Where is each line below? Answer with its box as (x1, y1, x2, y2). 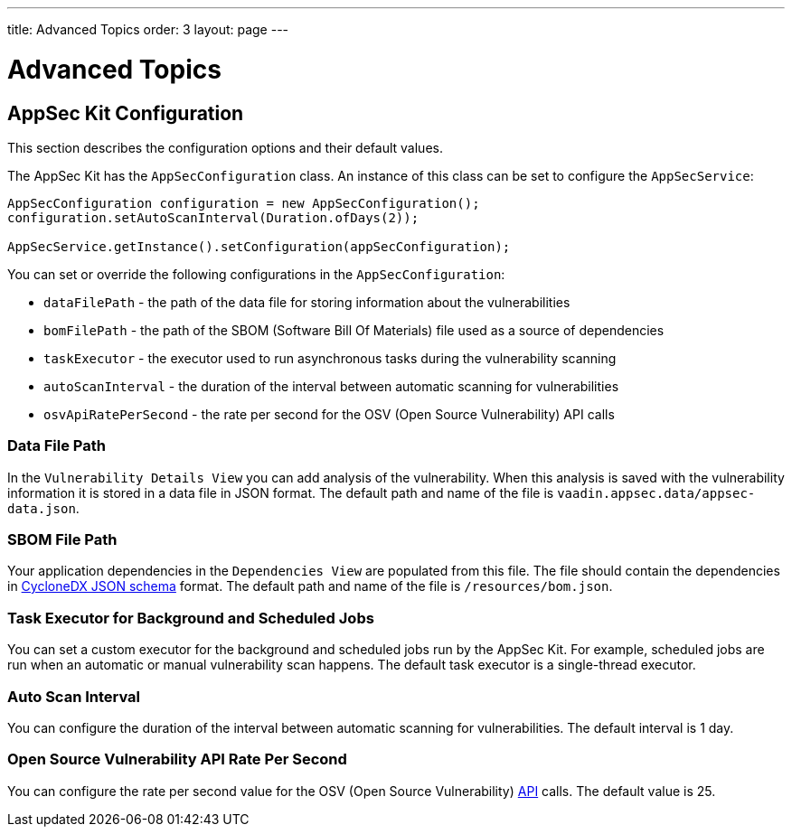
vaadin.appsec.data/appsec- (557, 485, 756, 501)
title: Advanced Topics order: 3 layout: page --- (7, 22, 289, 37)
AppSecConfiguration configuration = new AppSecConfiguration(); (7, 195, 480, 211)
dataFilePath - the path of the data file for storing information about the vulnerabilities (43, 294, 570, 310)
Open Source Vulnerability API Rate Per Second (7, 750, 347, 769)
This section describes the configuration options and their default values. (7, 139, 443, 155)
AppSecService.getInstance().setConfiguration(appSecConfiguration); (7, 239, 511, 254)
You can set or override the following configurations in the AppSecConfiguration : (7, 266, 505, 282)
